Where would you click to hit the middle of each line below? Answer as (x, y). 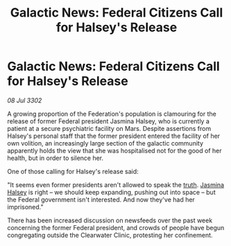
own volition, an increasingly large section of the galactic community (105, 143)
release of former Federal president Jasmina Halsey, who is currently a (109, 121)
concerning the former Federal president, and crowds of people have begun (116, 227)
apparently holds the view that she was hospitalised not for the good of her (114, 150)
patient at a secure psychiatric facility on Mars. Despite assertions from (109, 128)
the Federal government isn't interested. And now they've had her (101, 200)
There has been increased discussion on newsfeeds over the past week (110, 220)
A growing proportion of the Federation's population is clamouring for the (112, 114)
